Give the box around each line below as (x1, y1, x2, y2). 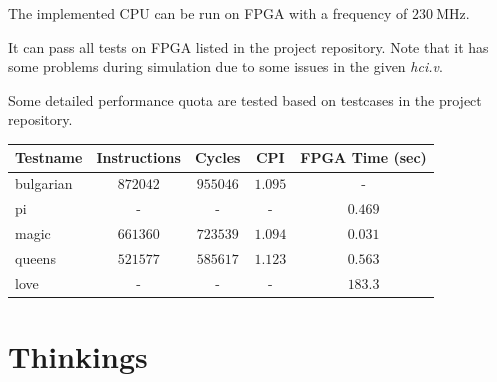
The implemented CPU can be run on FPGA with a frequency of (8, 3, 408, 23)
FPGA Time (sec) (300, 147, 427, 168)
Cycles (194, 147, 241, 168)
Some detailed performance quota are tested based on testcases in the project (8, 89, 482, 110)
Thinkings (8, 335, 148, 376)
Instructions (96, 147, 181, 168)
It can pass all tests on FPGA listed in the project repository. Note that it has (8, 36, 489, 57)
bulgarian (15, 173, 73, 194)
